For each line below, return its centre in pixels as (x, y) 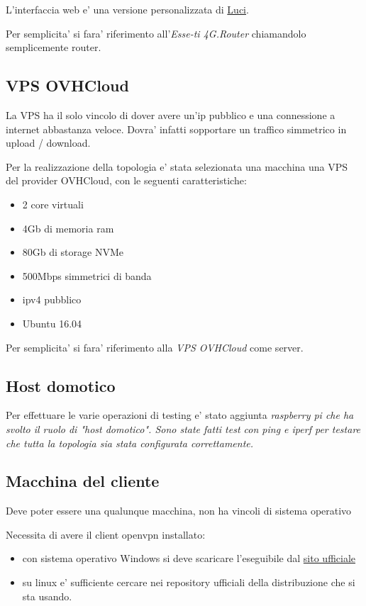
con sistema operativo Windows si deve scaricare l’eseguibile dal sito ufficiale (189, 558)
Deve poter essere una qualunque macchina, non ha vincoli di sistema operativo (179, 511)
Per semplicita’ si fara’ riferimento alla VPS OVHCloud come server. (155, 347)
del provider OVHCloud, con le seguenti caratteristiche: (126, 180)
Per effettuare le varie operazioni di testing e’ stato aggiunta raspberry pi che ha (180, 415)
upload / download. (48, 143)
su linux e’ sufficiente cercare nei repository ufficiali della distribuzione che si (189, 582)
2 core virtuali (53, 204)
